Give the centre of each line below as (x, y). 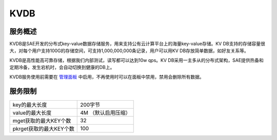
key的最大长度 (30, 105)
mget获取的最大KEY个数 (42, 121)
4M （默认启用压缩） (105, 112)
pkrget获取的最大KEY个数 (43, 129)
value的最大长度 (32, 112)
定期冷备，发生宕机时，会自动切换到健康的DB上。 (62, 67)
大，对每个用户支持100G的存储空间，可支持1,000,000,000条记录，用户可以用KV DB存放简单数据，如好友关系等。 (129, 51)
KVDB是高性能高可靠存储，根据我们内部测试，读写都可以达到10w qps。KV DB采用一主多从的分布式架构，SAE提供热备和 (137, 60)
